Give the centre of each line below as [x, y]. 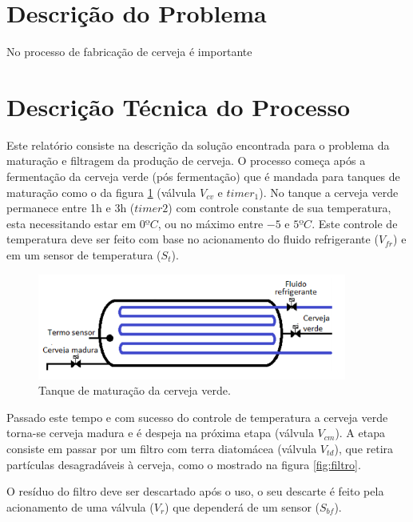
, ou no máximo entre [210, 223]
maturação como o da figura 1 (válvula [101, 192]
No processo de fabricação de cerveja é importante [129, 52]
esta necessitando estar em [71, 223]
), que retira [364, 448]
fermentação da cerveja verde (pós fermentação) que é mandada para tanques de [203, 177]
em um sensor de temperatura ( [84, 255]
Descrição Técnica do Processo [179, 106]
